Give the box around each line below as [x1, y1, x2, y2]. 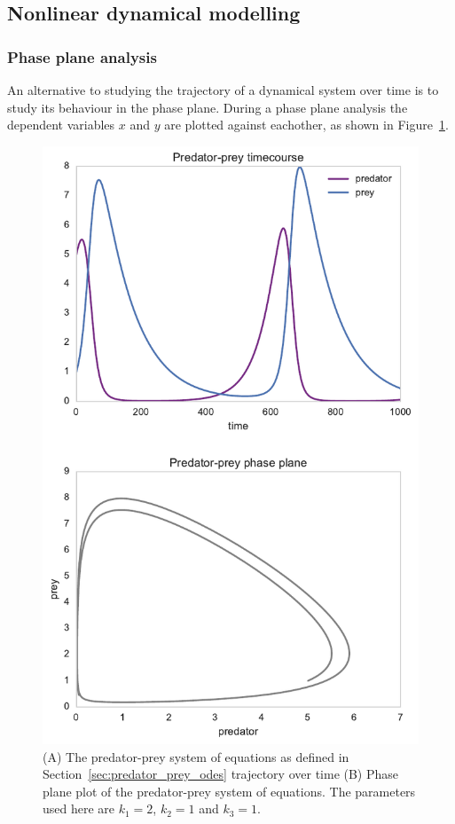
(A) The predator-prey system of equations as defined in [43, 747, 349, 765]
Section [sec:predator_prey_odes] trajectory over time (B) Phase [43, 765, 399, 783]
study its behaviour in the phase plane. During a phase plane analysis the [7, 98, 408, 116]
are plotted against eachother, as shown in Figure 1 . [164, 115, 449, 134]
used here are [43, 799, 115, 818]
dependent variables [7, 115, 115, 134]
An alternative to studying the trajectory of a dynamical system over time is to [7, 81, 439, 98]
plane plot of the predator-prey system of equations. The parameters [43, 781, 416, 800]
